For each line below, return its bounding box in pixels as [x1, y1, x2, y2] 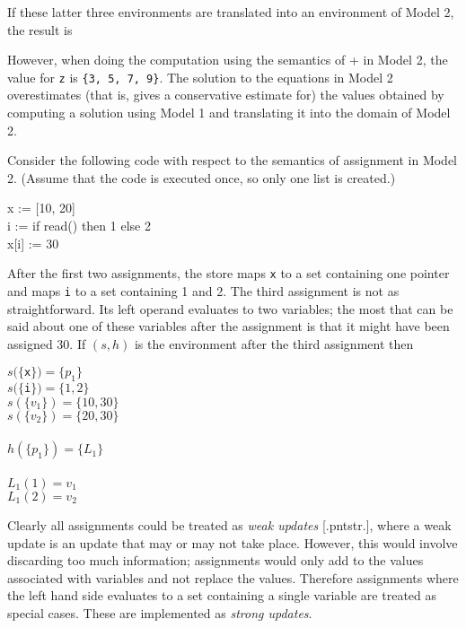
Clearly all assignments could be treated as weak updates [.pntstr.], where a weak [7, 515, 452, 534]
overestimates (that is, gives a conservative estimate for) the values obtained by [7, 85, 444, 104]
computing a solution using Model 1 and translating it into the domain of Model [7, 103, 451, 122]
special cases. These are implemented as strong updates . [7, 603, 312, 622]
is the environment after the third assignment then [134, 334, 414, 353]
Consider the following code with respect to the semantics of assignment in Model [7, 151, 458, 170]
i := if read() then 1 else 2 [7, 216, 151, 234]
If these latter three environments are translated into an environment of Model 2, [7, 3, 454, 21]
